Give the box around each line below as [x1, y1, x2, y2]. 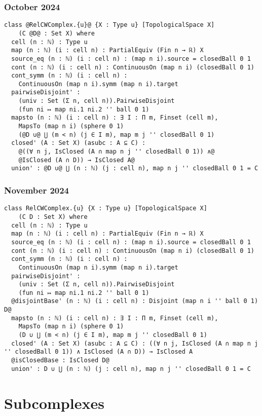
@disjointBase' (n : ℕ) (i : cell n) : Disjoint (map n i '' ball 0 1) [11, 297, 258, 305]
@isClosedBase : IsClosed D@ [11, 357, 109, 364]
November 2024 [4, 183, 69, 196]
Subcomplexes [4, 392, 104, 413]
